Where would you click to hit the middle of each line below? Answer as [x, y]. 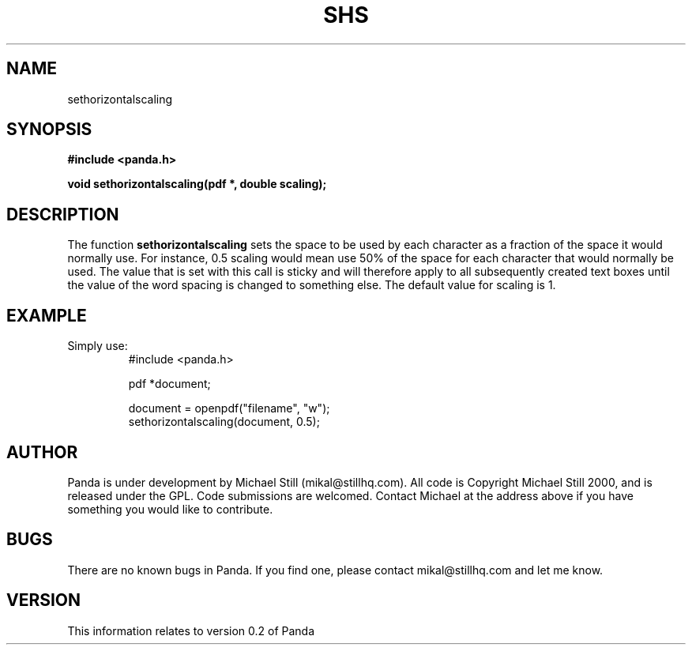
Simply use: [98, 346]
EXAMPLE [47, 315]
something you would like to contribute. [170, 509]
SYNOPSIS [49, 130]
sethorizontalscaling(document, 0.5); [224, 422]
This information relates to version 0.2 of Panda [191, 630]
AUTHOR [42, 452]
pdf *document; [169, 384]
